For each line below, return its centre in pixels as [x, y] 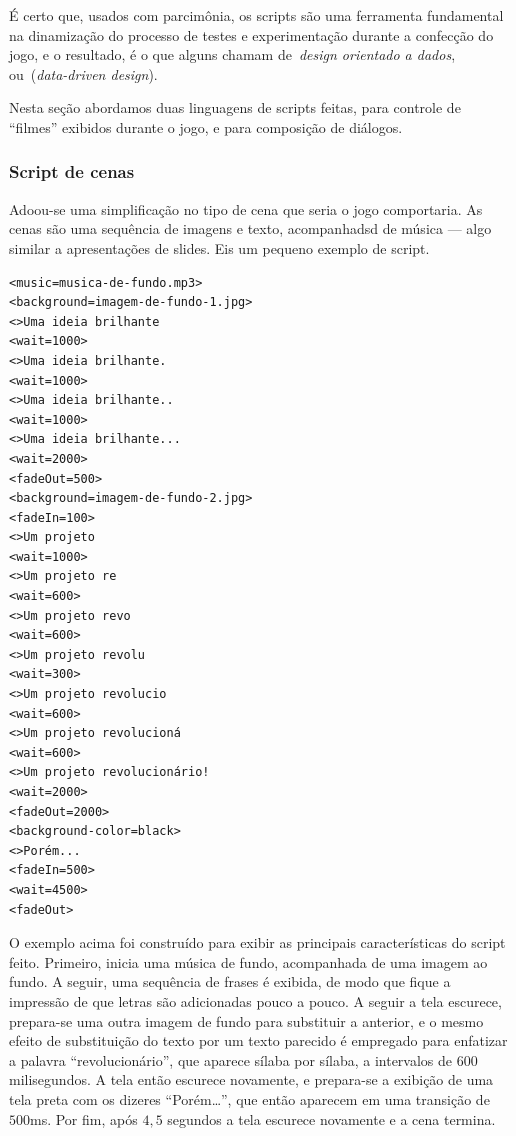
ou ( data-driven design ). [83, 73]
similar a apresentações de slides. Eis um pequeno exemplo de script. [219, 247]
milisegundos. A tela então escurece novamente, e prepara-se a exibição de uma [251, 1079]
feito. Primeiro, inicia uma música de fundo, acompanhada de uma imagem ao [248, 961]
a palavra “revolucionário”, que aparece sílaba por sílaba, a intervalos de [231, 1059]
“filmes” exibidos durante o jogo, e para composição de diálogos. [206, 126]
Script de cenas [72, 171]
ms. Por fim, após [84, 1118]
